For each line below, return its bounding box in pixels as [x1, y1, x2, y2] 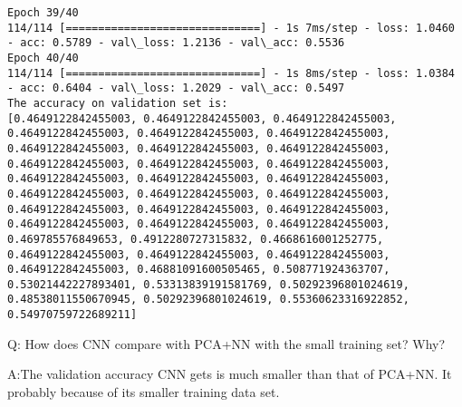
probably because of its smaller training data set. [7, 382, 280, 401]
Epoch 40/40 [7, 51, 79, 64]
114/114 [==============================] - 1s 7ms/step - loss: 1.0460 [7, 21, 455, 34]
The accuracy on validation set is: [7, 96, 228, 110]
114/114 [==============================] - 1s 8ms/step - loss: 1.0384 [7, 66, 455, 80]
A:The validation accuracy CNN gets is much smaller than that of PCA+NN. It [7, 364, 452, 383]
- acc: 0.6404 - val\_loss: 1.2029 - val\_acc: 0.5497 [7, 82, 345, 95]
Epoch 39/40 [7, 6, 79, 19]
